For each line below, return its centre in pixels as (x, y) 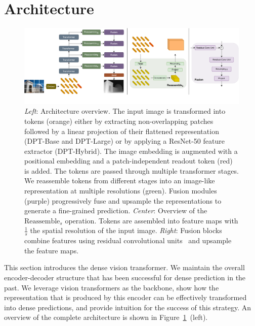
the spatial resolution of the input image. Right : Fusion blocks (126, 230)
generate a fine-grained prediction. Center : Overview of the (116, 210)
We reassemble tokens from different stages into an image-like (120, 181)
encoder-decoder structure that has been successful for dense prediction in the (125, 278)
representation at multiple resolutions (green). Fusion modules (121, 191)
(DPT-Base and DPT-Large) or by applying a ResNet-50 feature (124, 141)
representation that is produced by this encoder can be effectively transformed (125, 297)
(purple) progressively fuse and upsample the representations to (123, 200)
